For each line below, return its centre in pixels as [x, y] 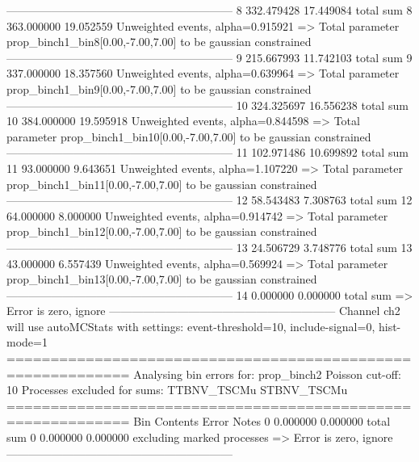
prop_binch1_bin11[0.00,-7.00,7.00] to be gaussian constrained [162, 184]
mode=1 [27, 342]
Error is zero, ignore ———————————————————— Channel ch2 [203, 311]
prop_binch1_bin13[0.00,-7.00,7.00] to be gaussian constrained [162, 279]
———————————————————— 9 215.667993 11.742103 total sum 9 [209, 57]
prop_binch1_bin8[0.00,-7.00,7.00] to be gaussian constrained [159, 42]
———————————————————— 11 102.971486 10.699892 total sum [207, 152]
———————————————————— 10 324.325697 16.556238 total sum [207, 105]
